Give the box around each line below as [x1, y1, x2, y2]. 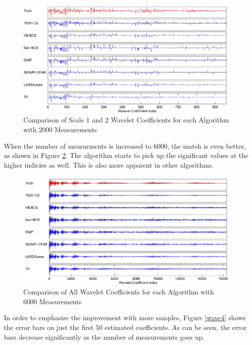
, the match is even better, [167, 140, 246, 151]
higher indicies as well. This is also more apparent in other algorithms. [4, 159, 214, 170]
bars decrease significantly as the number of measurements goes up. [4, 331, 204, 342]
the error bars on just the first [4, 322, 94, 332]
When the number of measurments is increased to [4, 140, 151, 151]
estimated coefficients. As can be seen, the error [104, 322, 247, 332]
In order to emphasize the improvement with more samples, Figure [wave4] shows [4, 312, 246, 323]
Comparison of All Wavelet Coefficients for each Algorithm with [23, 287, 214, 297]
